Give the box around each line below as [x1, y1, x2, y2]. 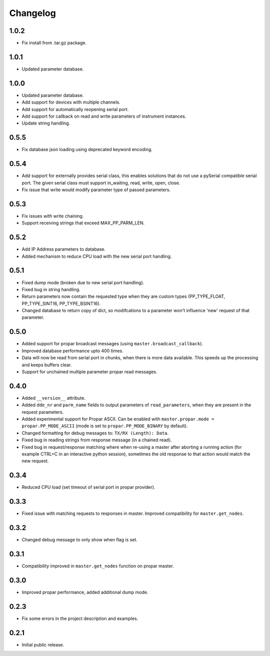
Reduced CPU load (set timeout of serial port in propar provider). [21, 484, 155, 490]
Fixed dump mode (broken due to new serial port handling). [21, 279, 144, 285]
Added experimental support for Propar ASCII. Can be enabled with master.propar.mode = [21, 416, 214, 422]
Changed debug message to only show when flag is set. [21, 537, 137, 543]
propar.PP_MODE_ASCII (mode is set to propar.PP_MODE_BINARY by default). [21, 423, 188, 429]
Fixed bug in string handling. [21, 286, 80, 292]
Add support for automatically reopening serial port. [21, 106, 129, 112]
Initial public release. [21, 641, 64, 647]
